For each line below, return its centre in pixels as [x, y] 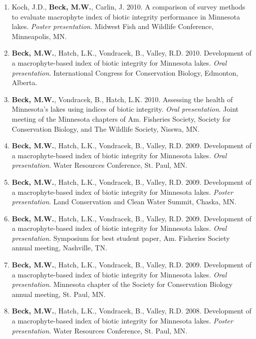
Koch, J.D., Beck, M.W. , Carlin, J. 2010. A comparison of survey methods [128, 7]
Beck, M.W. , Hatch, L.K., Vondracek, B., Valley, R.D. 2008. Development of [131, 311]
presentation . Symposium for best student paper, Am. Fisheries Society [121, 238]
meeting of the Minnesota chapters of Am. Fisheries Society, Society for [121, 118]
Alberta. [24, 82]
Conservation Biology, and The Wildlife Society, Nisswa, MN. [106, 128]
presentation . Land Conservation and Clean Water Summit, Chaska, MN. [124, 202]
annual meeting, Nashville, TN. [59, 248]
